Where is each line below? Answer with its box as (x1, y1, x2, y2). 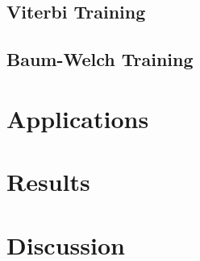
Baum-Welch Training (6, 47, 194, 72)
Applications (6, 101, 149, 135)
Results (6, 165, 90, 198)
